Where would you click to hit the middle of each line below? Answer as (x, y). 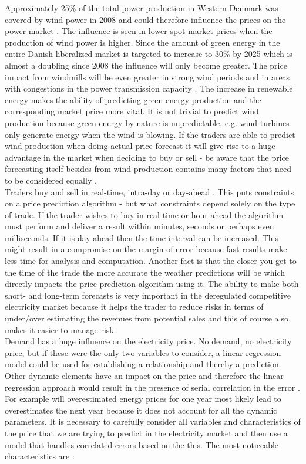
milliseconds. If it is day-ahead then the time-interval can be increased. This (142, 237)
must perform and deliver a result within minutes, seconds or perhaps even (139, 226)
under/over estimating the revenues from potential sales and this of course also (147, 318)
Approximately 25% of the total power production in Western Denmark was (142, 8)
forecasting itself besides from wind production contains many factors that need (148, 169)
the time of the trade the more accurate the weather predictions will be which (145, 272)
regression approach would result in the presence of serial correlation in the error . (152, 387)
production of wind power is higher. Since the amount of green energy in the (142, 42)
